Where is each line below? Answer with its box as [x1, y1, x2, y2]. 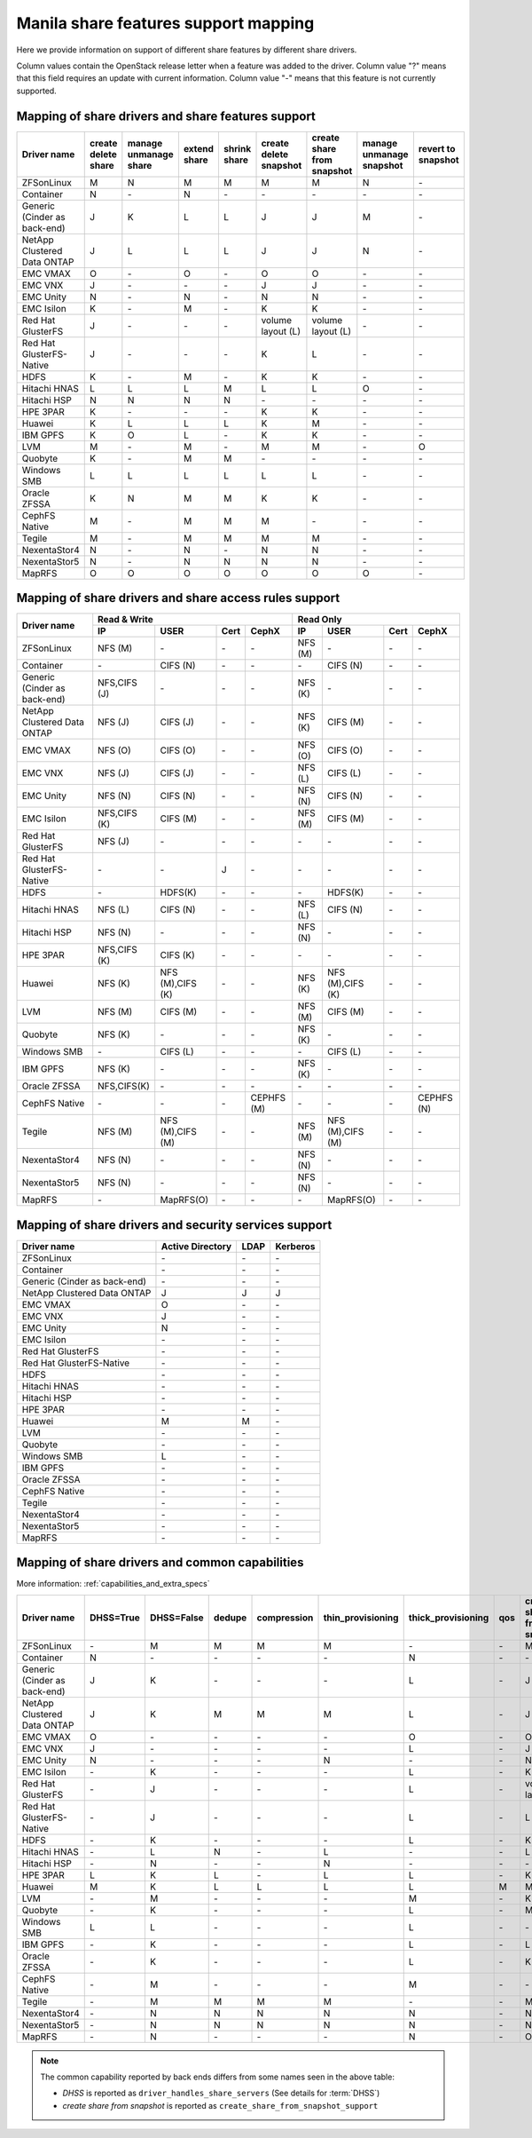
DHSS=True [89, 1611, 141, 1624]
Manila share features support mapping [16, 13, 315, 33]
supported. [16, 85, 57, 96]
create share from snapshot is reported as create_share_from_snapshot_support [62, 2100, 379, 2110]
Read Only [297, 614, 342, 626]
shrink [223, 142, 252, 154]
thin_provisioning [323, 1611, 399, 1624]
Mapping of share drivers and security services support [16, 1217, 332, 1232]
